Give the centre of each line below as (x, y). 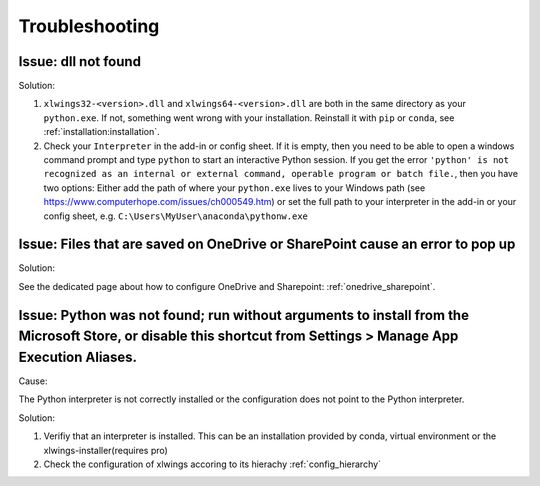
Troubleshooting (89, 26)
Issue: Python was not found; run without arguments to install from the (244, 315)
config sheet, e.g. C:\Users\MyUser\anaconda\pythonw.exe (176, 216)
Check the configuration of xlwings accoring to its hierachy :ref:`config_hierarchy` (212, 464)
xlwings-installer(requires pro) (106, 450)
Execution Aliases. (78, 356)
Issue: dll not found (80, 61)
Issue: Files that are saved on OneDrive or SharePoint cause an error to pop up (267, 244)
